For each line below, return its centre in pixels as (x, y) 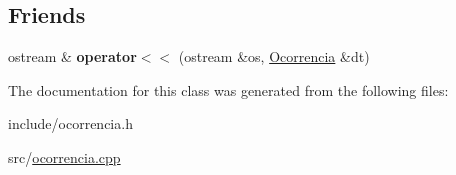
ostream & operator (72, 56)
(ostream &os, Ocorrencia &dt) (274, 56)
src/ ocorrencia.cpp (64, 156)
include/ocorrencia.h (70, 123)
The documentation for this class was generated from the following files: (228, 89)
